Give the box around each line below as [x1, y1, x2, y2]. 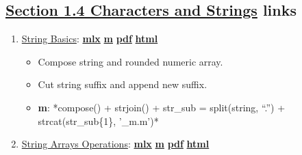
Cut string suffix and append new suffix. [38, 77, 207, 91]
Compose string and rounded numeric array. [38, 54, 223, 68]
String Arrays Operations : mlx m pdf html [21, 137, 210, 151]
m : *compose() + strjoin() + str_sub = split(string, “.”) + [38, 100, 286, 114]
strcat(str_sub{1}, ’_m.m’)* [38, 113, 159, 128]
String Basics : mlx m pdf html [21, 31, 158, 46]
